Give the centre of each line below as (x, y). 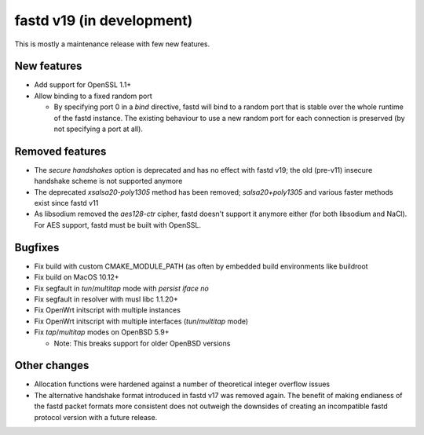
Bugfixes (37, 247)
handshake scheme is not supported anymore (108, 181)
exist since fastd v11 (66, 203)
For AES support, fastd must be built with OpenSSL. (118, 225)
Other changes (52, 366)
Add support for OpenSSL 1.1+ (83, 85)
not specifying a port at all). (98, 129)
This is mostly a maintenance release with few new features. (112, 44)
